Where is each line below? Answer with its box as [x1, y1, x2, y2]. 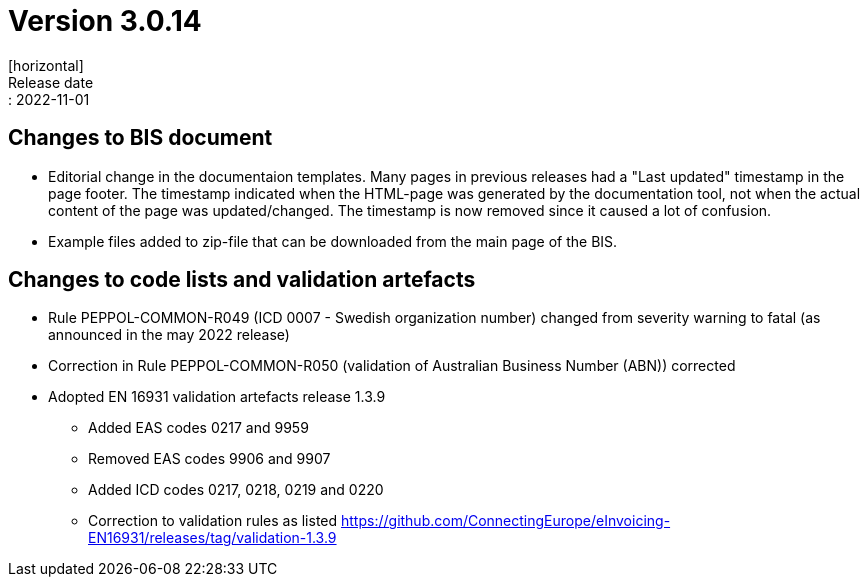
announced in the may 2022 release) [48, 326, 290, 344]
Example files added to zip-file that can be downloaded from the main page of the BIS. [48, 232, 618, 250]
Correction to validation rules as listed [88, 512, 338, 530]
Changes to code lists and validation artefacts [8, 267, 476, 293]
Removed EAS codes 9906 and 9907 [88, 450, 331, 468]
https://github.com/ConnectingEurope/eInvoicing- [341, 512, 671, 530]
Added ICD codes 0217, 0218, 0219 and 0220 [88, 481, 384, 499]
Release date [8, 73, 94, 91]
